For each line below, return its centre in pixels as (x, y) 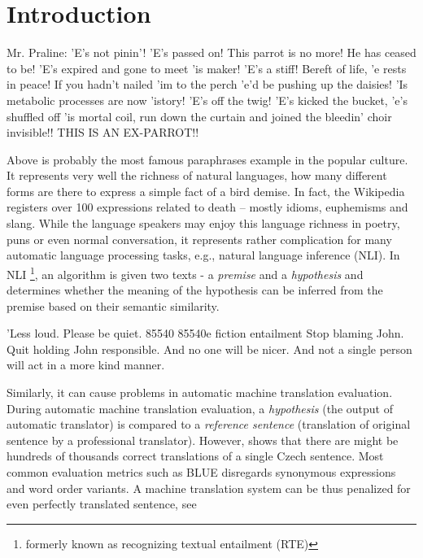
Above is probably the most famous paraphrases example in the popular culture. (207, 159)
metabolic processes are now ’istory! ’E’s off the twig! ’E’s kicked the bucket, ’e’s (207, 100)
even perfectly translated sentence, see (102, 504)
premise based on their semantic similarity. (113, 305)
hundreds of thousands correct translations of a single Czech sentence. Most (195, 456)
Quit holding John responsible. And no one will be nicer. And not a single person (209, 349)
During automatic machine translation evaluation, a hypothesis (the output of (200, 408)
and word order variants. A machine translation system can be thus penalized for (209, 488)
